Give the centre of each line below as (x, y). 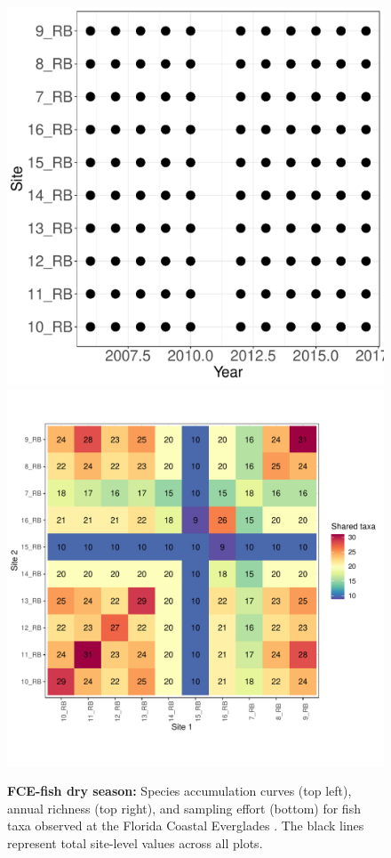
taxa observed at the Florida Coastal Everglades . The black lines (186, 826)
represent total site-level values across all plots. (135, 842)
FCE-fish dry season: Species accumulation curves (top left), (180, 791)
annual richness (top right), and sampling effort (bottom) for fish (184, 808)
